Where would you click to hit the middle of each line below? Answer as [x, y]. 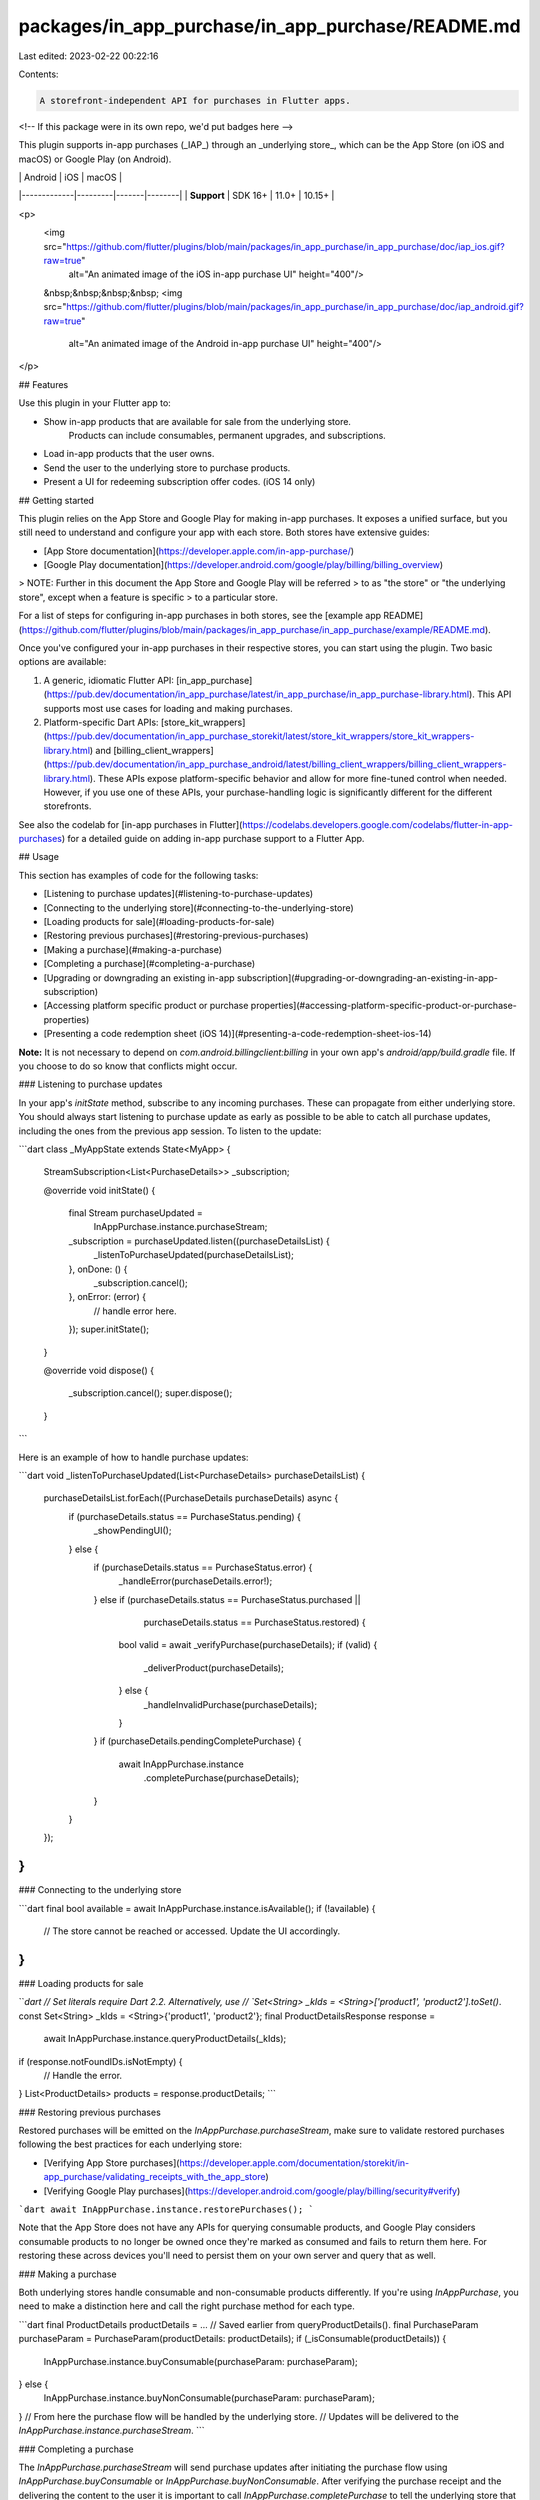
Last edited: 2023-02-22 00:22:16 [88, 56]
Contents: [38, 74]
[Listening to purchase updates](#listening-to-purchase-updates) [178, 894]
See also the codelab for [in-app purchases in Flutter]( [130, 824]
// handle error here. [135, 1311]
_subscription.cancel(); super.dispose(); [150, 1393]
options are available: [62, 662]
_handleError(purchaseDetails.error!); [195, 1581]
